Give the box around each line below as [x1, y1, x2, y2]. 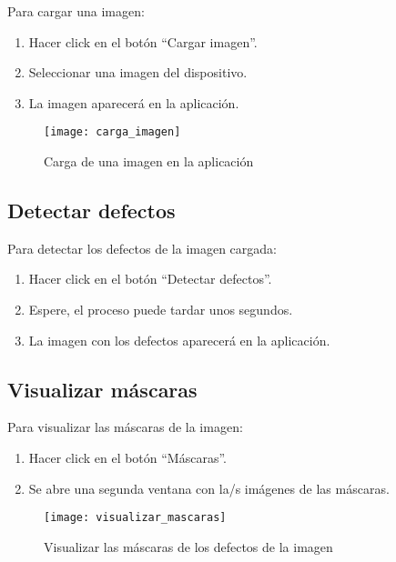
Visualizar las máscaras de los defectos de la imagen [44, 537, 333, 556]
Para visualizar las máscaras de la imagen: [7, 417, 243, 437]
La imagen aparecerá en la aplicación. [28, 93, 239, 112]
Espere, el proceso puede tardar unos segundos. [28, 300, 293, 319]
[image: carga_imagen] [44, 125, 181, 139]
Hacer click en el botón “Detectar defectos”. [28, 269, 272, 288]
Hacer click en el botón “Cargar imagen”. [28, 32, 258, 51]
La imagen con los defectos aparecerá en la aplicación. [28, 330, 330, 349]
